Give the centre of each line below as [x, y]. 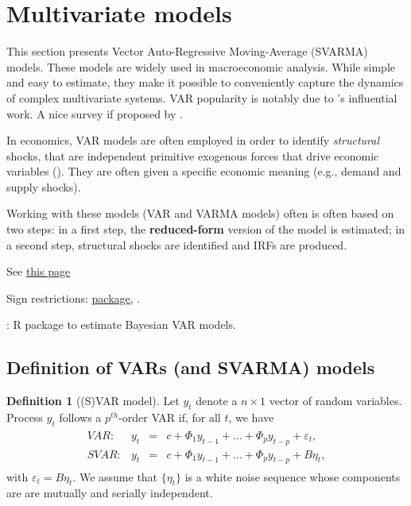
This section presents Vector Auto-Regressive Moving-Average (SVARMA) [187, 51]
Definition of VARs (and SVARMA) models [191, 367]
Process [25, 417]
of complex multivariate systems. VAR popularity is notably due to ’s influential [202, 97]
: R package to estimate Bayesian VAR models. [121, 324]
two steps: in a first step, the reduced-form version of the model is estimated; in [206, 229]
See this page [39, 271]
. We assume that [115, 476]
